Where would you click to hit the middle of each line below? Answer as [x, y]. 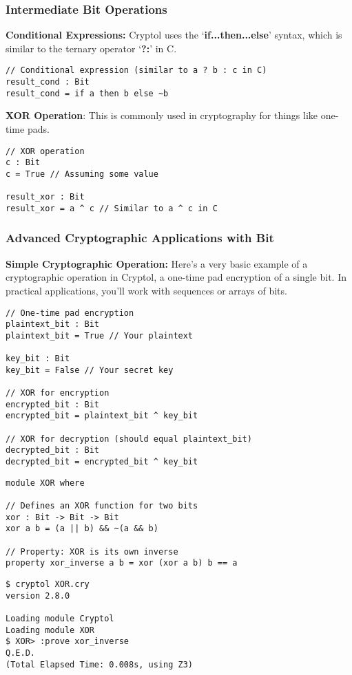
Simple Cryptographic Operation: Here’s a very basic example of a [157, 263]
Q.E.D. [20, 653]
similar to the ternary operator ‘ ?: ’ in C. [91, 48]
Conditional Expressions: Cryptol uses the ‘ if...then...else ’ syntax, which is [174, 35]
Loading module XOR [50, 630]
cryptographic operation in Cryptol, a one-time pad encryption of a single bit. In [176, 277]
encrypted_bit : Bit [53, 404]
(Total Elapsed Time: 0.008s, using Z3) [100, 664]
